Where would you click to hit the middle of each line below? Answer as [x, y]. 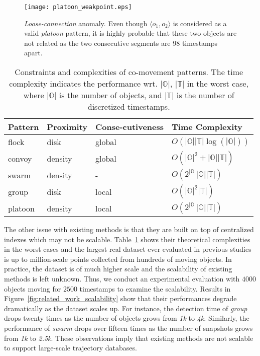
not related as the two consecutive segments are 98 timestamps [121, 43]
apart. [33, 53]
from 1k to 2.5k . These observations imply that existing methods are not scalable [129, 338]
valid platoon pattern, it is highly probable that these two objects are [131, 33]
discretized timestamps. [129, 107]
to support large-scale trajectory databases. [71, 348]
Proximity [67, 127]
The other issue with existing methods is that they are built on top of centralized [129, 229]
